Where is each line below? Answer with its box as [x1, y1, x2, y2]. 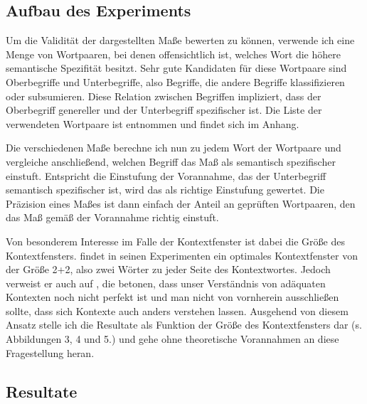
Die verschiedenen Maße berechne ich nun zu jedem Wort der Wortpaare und [6, 140, 341, 155]
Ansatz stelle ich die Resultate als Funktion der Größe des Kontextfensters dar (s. [6, 317, 362, 332]
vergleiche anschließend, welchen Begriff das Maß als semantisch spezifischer [6, 154, 336, 169]
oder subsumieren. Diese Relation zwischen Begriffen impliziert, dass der [6, 88, 321, 103]
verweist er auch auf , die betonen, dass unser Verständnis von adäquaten [6, 275, 326, 290]
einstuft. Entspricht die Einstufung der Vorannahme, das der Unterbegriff [6, 168, 326, 183]
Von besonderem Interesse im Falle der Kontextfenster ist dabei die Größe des [6, 233, 345, 248]
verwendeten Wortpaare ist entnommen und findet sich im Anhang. [6, 116, 299, 131]
